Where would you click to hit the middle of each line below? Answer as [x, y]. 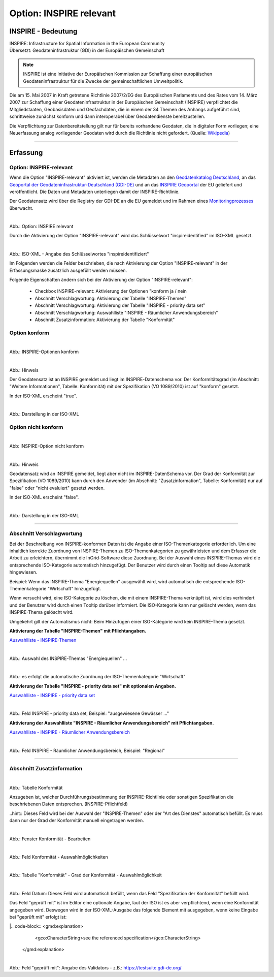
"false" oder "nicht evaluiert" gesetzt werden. [57, 488]
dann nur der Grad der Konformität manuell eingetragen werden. [77, 821]
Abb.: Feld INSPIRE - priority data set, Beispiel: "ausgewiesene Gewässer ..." [89, 713]
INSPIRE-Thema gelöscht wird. [41, 612]
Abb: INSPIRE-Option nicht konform [46, 446]
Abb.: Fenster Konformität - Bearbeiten [50, 839]
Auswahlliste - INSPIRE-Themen [43, 640]
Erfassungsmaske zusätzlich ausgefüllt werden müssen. [68, 270]
